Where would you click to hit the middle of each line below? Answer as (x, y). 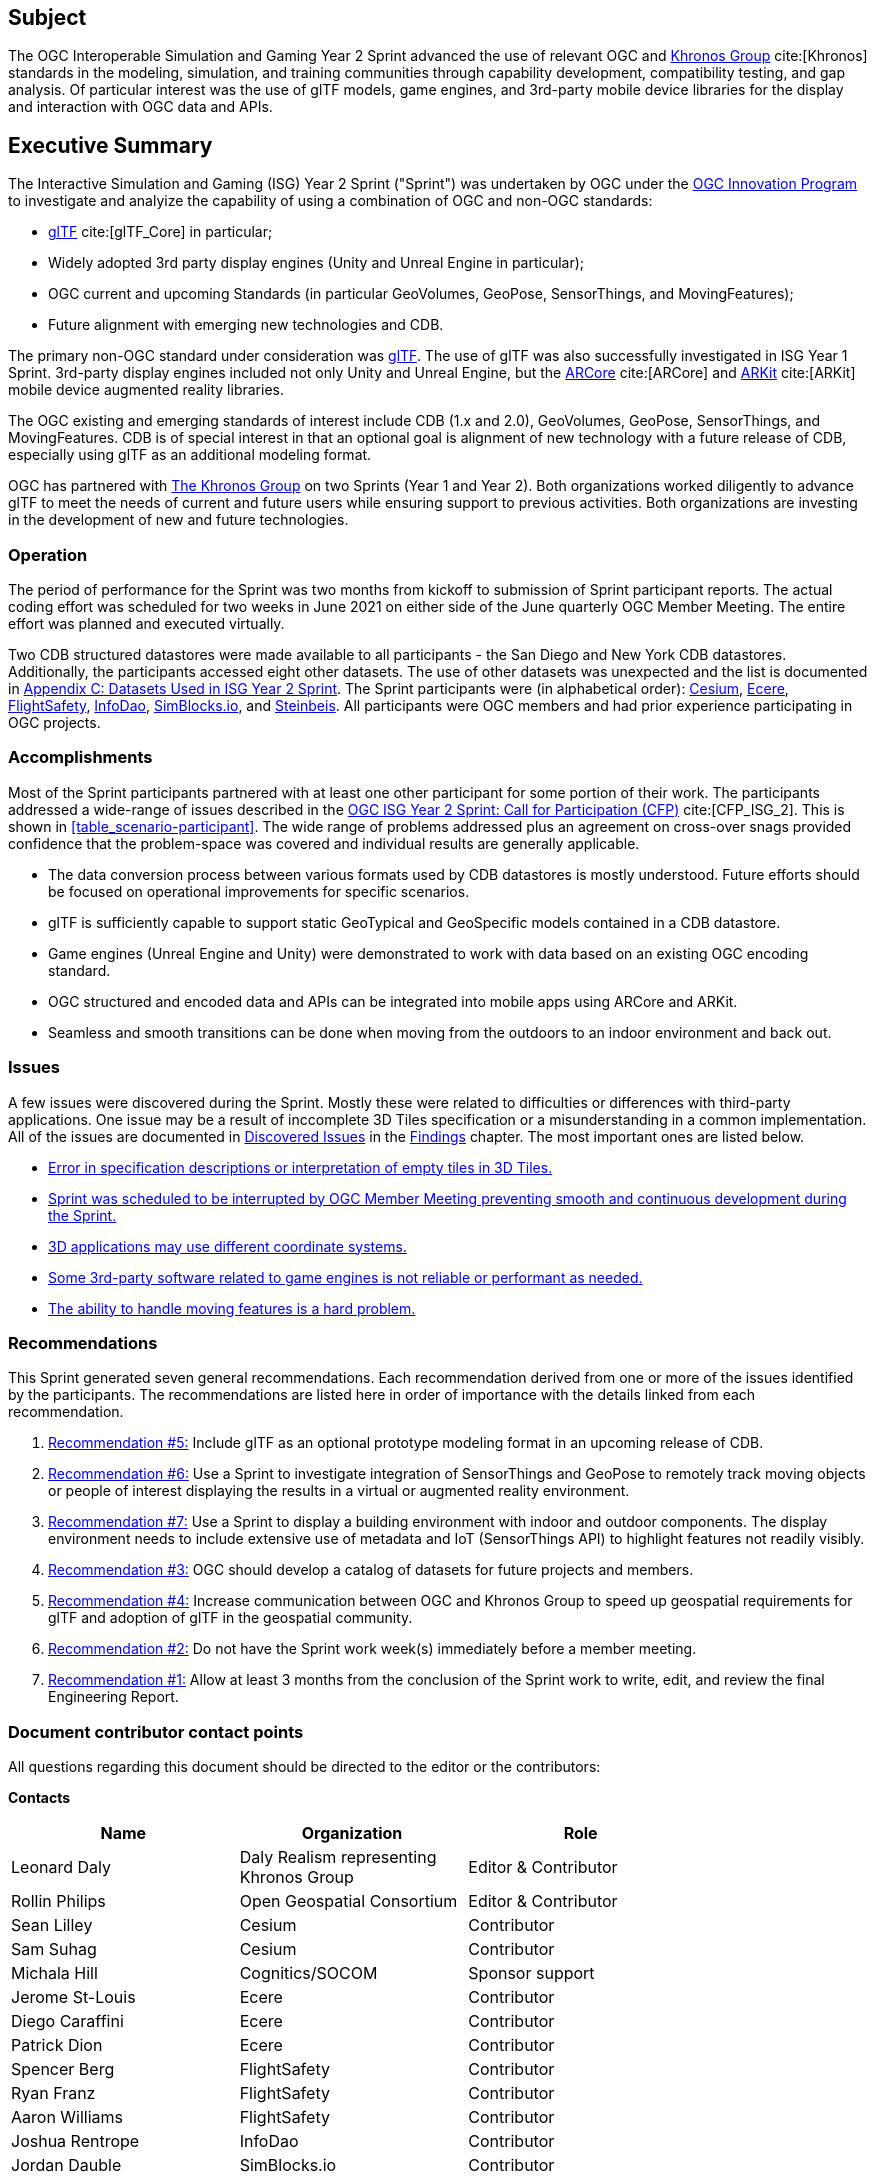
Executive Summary (110, 145)
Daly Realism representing (338, 1857)
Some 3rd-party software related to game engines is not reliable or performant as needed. (345, 1277)
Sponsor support (531, 1973)
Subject (47, 17)
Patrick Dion (57, 2045)
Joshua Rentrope (75, 2141)
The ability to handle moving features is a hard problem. (232, 1308)
